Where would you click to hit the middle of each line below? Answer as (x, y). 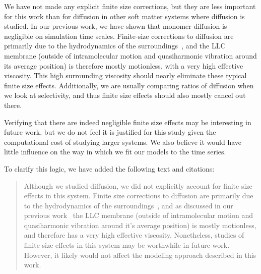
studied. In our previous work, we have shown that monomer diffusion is (116, 26)
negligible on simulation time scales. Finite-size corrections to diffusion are (119, 36)
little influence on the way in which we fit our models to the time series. (115, 152)
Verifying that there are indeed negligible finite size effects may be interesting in (128, 122)
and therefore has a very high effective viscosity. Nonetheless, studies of (134, 235)
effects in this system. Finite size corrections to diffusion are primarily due (139, 196)
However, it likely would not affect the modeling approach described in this (140, 255)
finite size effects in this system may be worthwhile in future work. (127, 245)
